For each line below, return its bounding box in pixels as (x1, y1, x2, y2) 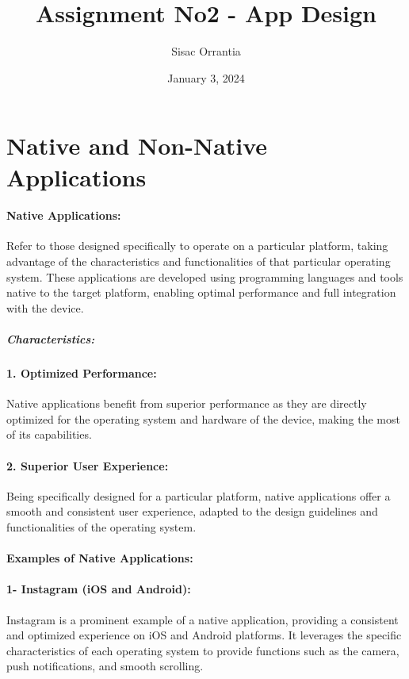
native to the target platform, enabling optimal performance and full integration (6, 284, 396, 301)
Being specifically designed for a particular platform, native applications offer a (6, 487, 391, 504)
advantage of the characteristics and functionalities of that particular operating (6, 253, 391, 270)
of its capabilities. (6, 426, 92, 443)
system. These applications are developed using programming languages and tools (6, 268, 403, 285)
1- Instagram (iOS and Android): (6, 581, 191, 597)
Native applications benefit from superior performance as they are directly (6, 395, 367, 412)
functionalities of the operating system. (6, 518, 197, 535)
